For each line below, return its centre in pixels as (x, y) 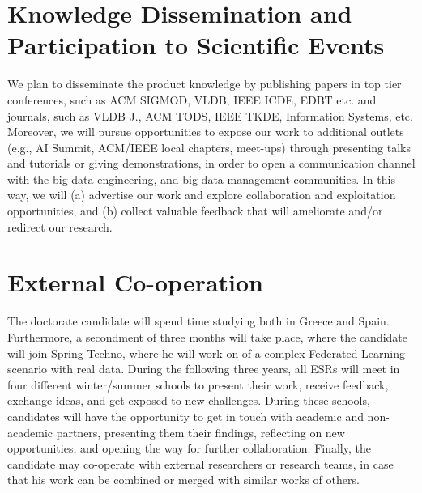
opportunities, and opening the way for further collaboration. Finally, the (189, 448)
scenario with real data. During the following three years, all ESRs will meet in (204, 369)
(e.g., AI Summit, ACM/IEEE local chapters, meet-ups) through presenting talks (209, 147)
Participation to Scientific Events (196, 45)
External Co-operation (136, 282)
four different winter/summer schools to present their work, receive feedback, (198, 384)
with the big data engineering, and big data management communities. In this (201, 178)
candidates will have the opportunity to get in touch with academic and (185, 416)
